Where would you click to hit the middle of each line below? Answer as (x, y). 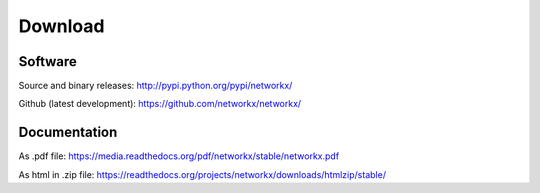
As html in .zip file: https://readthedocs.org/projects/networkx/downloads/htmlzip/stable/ (202, 174)
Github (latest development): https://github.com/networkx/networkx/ (160, 104)
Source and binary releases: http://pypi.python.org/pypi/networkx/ (155, 86)
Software (47, 61)
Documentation (68, 132)
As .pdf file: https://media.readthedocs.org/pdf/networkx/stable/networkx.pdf (179, 156)
